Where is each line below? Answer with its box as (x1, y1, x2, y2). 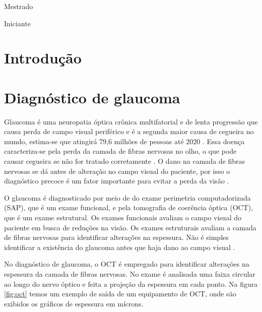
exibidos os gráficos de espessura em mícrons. (4, 298, 144, 308)
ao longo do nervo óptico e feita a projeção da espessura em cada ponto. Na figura (4, 278, 258, 289)
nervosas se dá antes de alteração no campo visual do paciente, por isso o (4, 165, 230, 176)
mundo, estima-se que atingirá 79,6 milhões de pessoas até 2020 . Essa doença (4, 136, 245, 146)
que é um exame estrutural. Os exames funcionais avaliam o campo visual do (4, 212, 241, 223)
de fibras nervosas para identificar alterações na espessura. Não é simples (4, 232, 229, 242)
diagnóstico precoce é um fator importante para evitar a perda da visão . (4, 175, 229, 186)
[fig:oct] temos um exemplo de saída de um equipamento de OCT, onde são (4, 288, 236, 299)
